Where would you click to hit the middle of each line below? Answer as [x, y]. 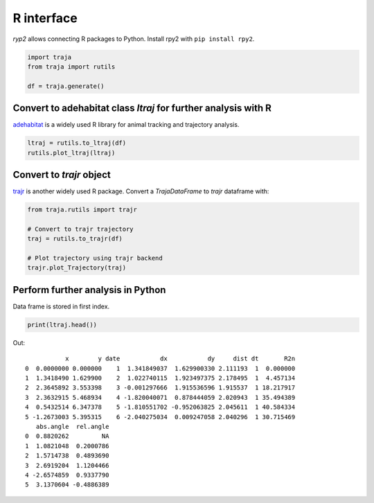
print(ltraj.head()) [62, 325]
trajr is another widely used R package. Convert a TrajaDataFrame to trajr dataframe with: [141, 191]
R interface [45, 18]
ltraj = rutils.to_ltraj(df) [77, 143]
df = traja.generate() [66, 86]
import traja [50, 57]
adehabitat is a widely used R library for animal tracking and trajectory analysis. [126, 125]
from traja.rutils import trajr [82, 210]
